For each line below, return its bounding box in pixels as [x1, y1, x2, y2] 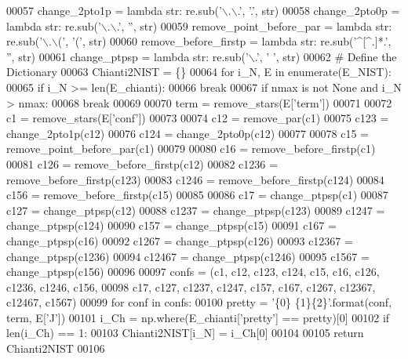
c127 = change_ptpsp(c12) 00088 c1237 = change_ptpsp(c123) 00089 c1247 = [6, 201, 385, 218]
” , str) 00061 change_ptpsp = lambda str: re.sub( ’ [6, 48, 249, 64]
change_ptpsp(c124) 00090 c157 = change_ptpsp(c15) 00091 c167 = [6, 217, 337, 234]
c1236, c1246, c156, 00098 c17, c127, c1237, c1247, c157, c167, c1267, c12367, [6, 278, 376, 295]
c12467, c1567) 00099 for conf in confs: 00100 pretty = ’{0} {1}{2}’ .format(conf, [6, 294, 392, 310]
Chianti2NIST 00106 [6, 340, 105, 357]
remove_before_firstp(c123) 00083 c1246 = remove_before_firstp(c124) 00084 [6, 171, 384, 187]
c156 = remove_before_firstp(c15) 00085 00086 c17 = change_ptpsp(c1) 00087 [6, 187, 388, 203]
